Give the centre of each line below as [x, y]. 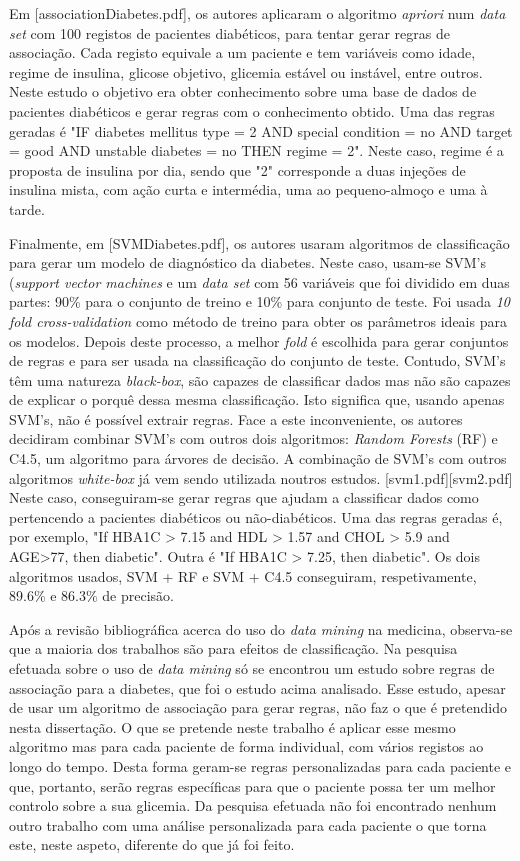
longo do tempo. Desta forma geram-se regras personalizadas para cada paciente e [260, 765]
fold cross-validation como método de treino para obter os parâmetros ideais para [258, 320]
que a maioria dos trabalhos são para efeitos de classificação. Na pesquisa [233, 648]
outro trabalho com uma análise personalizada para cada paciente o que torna [248, 824]
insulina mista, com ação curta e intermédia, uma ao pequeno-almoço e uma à [248, 189]
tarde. [27, 208]
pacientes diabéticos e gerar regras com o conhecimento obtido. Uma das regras [252, 110]
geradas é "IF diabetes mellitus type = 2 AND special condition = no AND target [261, 130]
